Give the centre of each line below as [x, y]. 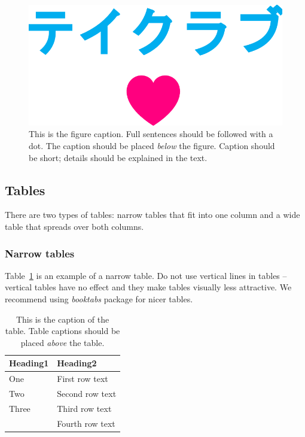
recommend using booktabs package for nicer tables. [99, 299]
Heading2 [77, 363]
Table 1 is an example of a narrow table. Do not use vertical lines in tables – [146, 275]
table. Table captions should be [62, 331]
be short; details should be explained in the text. [118, 157]
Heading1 [29, 363]
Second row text [87, 394]
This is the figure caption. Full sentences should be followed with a [151, 134]
